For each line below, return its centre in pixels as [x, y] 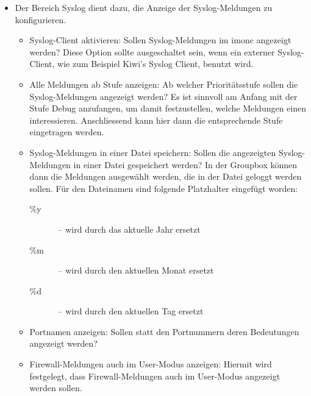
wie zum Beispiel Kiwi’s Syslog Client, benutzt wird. [155, 64]
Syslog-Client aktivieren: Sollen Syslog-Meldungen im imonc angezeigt [160, 40]
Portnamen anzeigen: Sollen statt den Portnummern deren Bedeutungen [164, 331]
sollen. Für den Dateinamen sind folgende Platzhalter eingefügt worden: [164, 188]
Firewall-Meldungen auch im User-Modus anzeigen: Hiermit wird [151, 364]
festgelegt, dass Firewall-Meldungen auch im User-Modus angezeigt [155, 376]
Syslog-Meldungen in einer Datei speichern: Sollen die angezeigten [153, 152]
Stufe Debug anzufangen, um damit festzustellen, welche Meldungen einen [168, 108]
